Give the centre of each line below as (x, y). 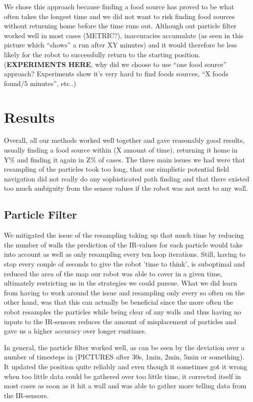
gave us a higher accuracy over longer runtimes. (75, 331)
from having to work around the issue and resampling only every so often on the (125, 292)
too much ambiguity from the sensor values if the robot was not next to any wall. (126, 188)
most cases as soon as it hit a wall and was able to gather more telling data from (125, 386)
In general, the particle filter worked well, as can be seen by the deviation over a (124, 347)
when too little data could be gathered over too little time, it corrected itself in (123, 376)
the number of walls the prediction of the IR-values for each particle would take (123, 244)
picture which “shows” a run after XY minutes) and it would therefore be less (121, 45)
